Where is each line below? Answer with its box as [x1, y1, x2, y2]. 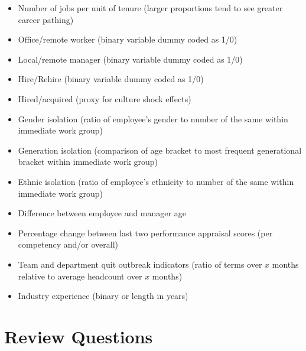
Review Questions [4, 324, 153, 348]
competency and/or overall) [18, 238, 119, 251]
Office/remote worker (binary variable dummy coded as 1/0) [18, 33, 237, 45]
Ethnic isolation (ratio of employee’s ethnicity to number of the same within [18, 175, 294, 187]
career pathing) [18, 13, 74, 25]
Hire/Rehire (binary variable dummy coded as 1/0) [18, 73, 204, 85]
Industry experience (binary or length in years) [18, 290, 188, 302]
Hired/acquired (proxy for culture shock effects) [18, 92, 191, 105]
